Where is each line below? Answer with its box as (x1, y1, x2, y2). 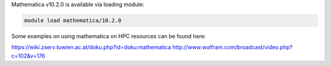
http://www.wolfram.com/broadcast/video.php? (172, 44, 293, 51)
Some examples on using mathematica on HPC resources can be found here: (11, 32, 207, 39)
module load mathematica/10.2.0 (24, 17, 122, 24)
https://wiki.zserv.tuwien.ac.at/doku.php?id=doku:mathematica (11, 44, 172, 51)
